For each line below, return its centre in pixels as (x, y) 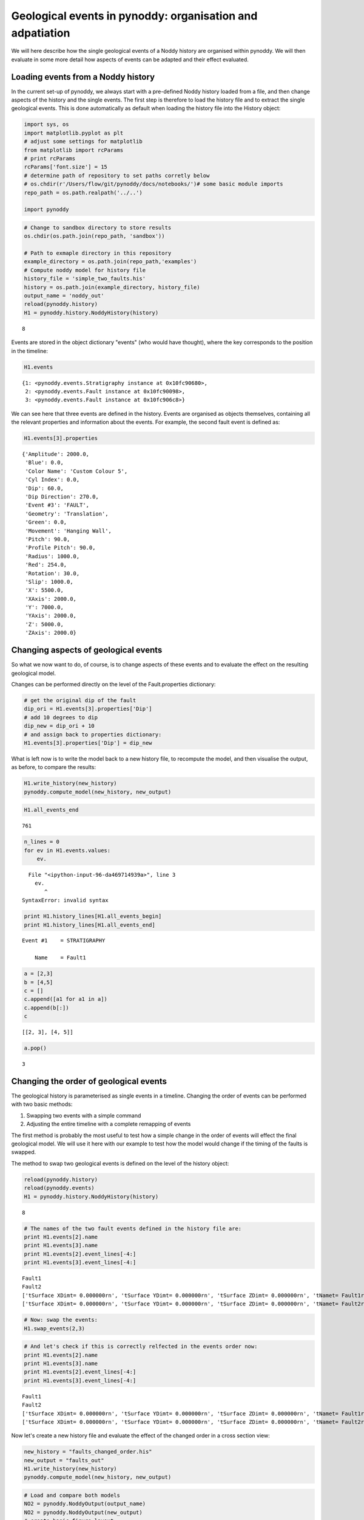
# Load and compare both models (72, 1495)
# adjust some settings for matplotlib (83, 142)
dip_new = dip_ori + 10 (59, 726)
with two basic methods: (42, 1104)
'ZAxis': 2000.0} (51, 633)
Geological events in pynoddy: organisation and (134, 16)
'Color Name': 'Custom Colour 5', (76, 471)
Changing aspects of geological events (87, 650)
